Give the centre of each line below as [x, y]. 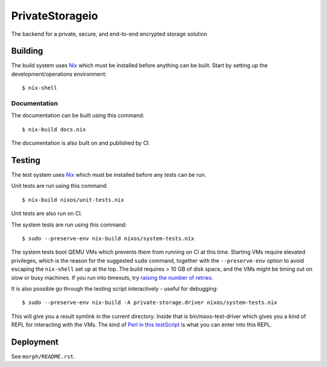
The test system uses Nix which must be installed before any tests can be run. [109, 175]
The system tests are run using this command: [69, 225]
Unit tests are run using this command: [60, 186]
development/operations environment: [59, 74]
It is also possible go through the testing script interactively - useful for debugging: [114, 288]
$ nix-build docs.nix [54, 129]
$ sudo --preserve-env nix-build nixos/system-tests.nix [108, 239]
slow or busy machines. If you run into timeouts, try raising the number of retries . [112, 277]
